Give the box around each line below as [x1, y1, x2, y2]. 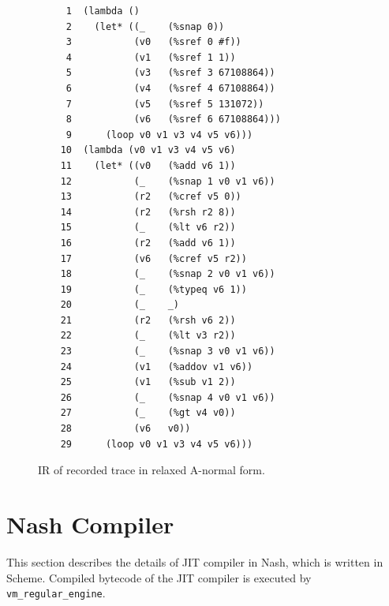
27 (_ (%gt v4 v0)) [60, 407, 236, 419]
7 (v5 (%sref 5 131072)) [65, 98, 264, 110]
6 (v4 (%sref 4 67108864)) [65, 82, 275, 94]
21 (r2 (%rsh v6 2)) [60, 314, 236, 326]
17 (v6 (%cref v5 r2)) [60, 252, 247, 264]
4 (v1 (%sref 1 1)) [65, 51, 236, 63]
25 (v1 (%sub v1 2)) [60, 376, 236, 388]
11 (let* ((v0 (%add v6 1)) [60, 159, 236, 171]
